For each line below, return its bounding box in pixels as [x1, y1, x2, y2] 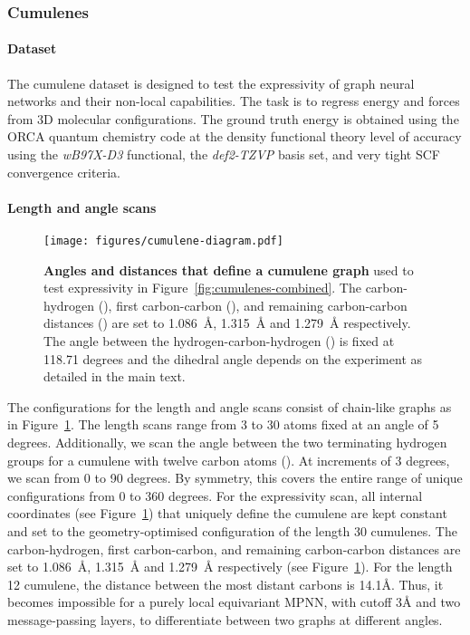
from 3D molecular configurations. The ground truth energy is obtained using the [7, 109, 459, 128]
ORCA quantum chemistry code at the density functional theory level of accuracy [7, 127, 462, 146]
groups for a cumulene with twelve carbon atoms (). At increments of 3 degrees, [7, 450, 450, 469]
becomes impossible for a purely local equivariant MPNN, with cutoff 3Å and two [7, 592, 461, 611]
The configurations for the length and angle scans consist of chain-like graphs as [7, 397, 452, 416]
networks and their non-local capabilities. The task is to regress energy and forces [7, 91, 460, 111]
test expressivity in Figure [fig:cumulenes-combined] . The [43, 278, 361, 297]
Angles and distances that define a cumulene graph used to [43, 260, 414, 279]
